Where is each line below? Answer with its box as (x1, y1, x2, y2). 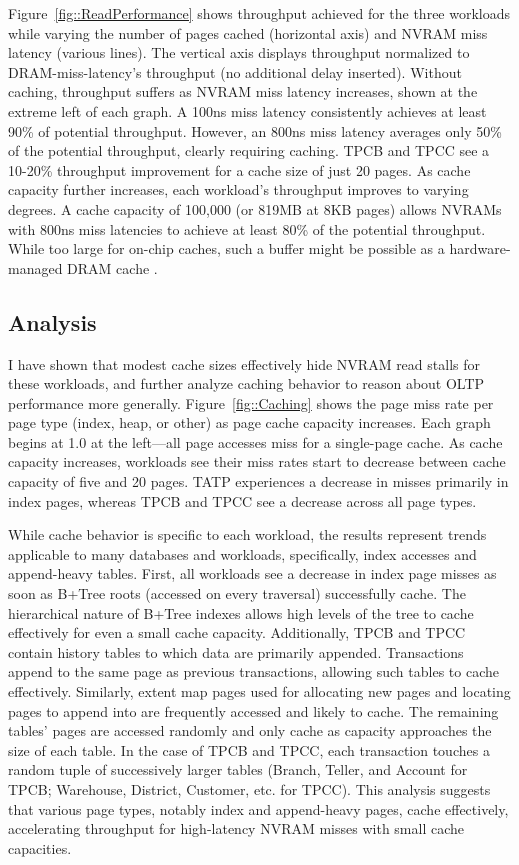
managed (8, 257, 63, 278)
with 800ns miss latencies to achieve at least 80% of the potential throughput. (8, 218, 486, 239)
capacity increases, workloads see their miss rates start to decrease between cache (8, 451, 506, 472)
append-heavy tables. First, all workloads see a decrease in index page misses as (8, 563, 497, 584)
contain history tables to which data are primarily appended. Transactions (8, 641, 464, 662)
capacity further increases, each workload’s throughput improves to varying (8, 179, 469, 200)
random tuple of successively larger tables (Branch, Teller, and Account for (8, 759, 468, 780)
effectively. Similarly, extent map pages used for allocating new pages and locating (8, 681, 511, 702)
